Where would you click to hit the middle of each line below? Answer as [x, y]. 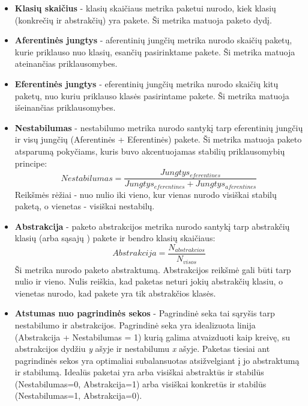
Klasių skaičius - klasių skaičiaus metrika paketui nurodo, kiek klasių [145, 8]
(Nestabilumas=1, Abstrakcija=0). [78, 395]
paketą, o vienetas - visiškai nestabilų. [85, 206]
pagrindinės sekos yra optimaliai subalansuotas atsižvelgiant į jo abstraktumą [157, 360]
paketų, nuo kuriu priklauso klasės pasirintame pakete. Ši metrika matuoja [152, 95]
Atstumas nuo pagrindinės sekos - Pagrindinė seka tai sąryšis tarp [145, 313]
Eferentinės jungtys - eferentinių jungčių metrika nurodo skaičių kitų [146, 83]
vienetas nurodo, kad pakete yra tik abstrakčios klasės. [115, 293]
